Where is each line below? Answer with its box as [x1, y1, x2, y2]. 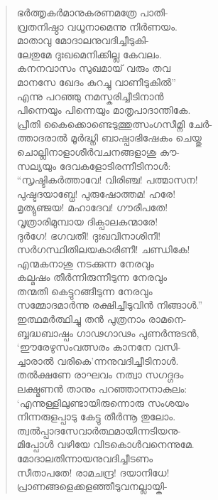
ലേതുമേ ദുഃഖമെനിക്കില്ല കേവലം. [16, 46, 162, 61]
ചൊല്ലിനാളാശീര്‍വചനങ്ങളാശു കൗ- [16, 144, 180, 159]
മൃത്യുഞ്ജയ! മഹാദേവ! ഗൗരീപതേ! [16, 200, 168, 215]
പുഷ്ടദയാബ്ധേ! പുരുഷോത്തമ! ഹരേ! [16, 186, 176, 201]
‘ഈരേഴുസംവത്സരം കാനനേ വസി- [16, 339, 181, 354]
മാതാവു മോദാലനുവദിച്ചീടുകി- [16, 33, 149, 48]
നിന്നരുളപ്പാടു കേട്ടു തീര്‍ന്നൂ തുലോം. [16, 409, 176, 424]
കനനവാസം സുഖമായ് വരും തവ [16, 60, 171, 75]
